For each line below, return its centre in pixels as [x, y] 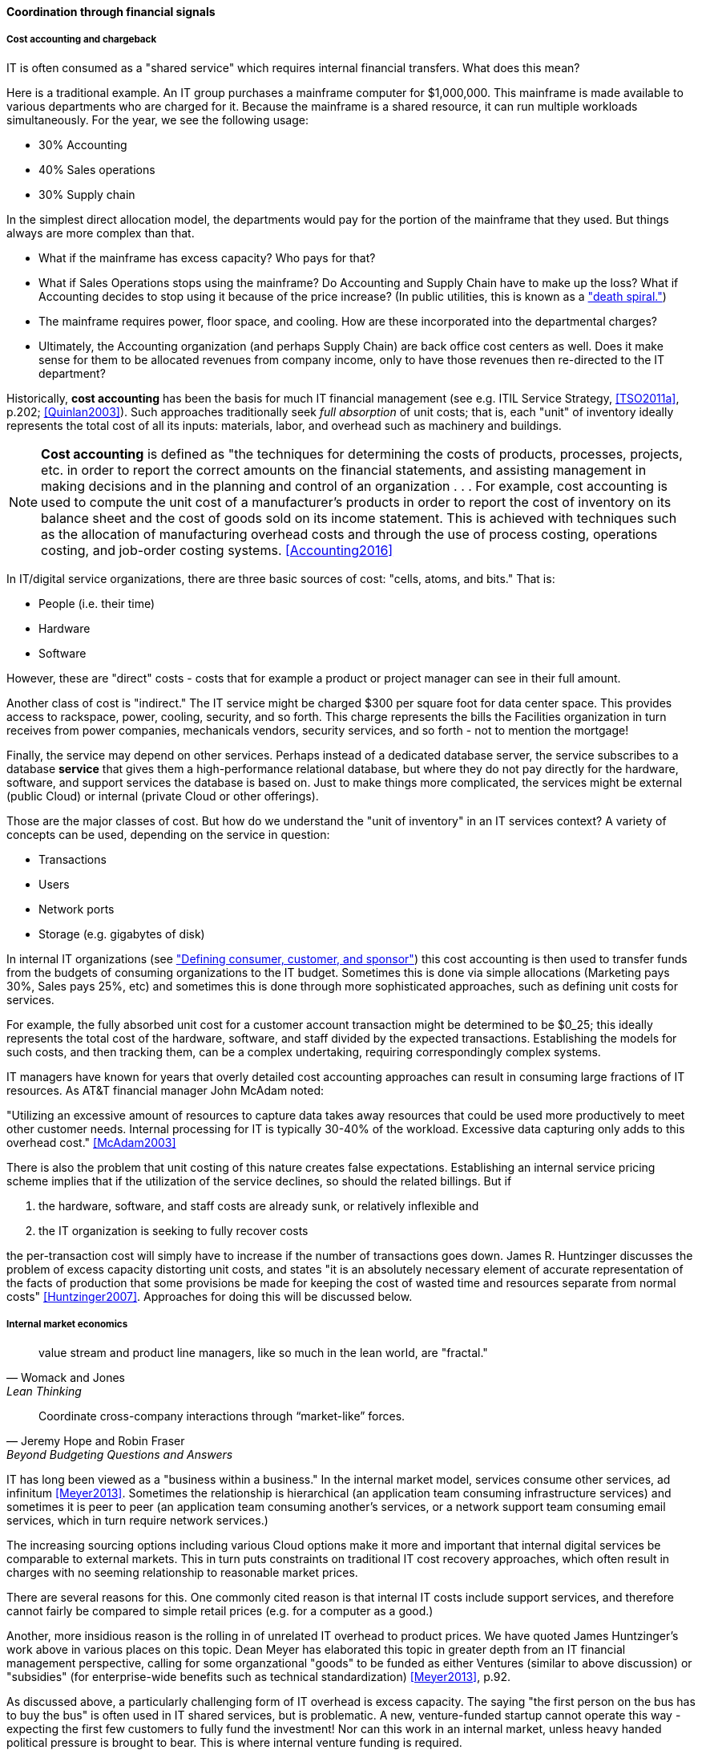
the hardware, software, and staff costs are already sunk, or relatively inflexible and [259, 1205]
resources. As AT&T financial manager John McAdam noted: [165, 1090]
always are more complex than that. [101, 233]
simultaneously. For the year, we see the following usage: [157, 120]
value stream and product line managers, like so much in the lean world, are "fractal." [263, 1352]
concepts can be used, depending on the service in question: [168, 834]
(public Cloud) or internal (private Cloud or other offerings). [163, 796]
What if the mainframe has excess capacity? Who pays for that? [207, 257]
